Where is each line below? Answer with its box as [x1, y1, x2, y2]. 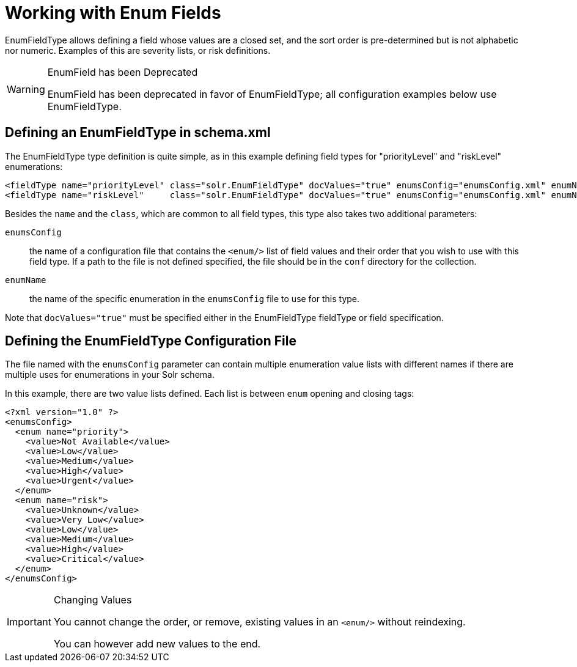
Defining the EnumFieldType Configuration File [5, 333, 296, 349]
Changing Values [53, 594, 132, 606]
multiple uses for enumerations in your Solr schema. [5, 369, 215, 380]
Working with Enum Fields [5, 2, 221, 23]
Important [7, 616, 51, 628]
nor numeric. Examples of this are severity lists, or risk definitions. [5, 45, 271, 56]
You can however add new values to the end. [53, 638, 261, 650]
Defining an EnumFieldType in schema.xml [5, 125, 271, 141]
